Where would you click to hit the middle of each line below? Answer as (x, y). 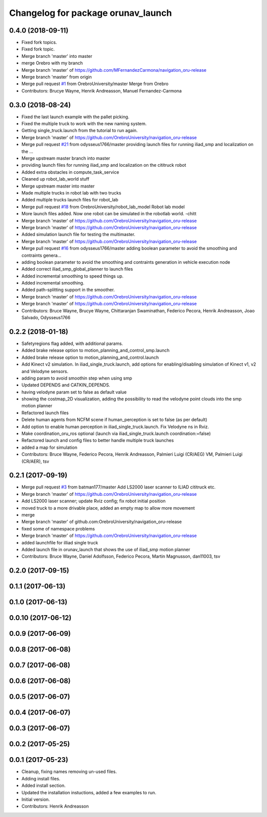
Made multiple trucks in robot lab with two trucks (71, 193)
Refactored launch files (45, 413)
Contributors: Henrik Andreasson (55, 806)
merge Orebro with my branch (52, 63)
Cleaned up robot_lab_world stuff (55, 179)
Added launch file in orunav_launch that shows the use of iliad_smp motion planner (106, 550)
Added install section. (44, 786)
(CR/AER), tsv (35, 461)
